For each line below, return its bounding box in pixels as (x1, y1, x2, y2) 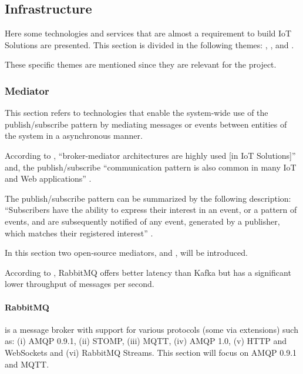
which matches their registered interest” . (5, 226, 153, 239)
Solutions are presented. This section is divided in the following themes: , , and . (5, 38, 294, 51)
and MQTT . (5, 358, 49, 370)
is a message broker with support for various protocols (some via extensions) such (5, 323, 298, 335)
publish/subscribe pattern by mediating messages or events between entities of (5, 118, 287, 130)
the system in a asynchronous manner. (5, 129, 143, 142)
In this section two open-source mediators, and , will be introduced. (5, 246, 248, 259)
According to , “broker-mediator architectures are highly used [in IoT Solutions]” (5, 149, 296, 161)
